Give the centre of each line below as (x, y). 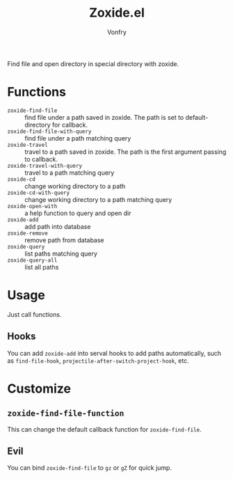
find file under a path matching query (78, 138)
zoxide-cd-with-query (39, 193)
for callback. (70, 125)
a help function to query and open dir (78, 213)
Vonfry (117, 32)
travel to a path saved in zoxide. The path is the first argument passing (126, 152)
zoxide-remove (28, 233)
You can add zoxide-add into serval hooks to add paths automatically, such (114, 353)
